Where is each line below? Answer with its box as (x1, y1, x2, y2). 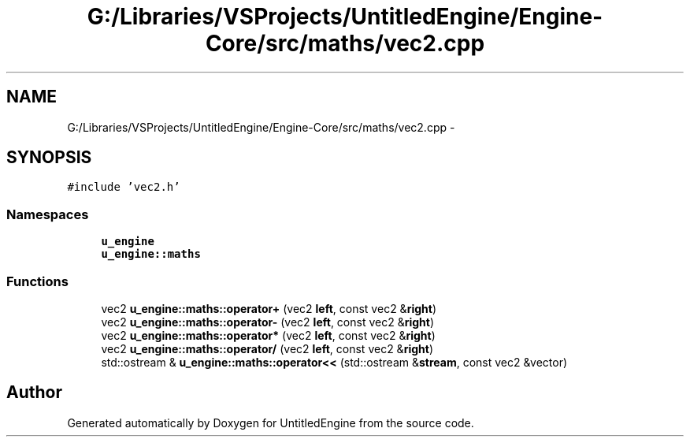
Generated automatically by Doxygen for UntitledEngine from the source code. (67, 415, 474, 430)
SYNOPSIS (6, 147, 92, 168)
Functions (6, 273, 69, 289)
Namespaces (6, 206, 89, 222)
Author (6, 382, 62, 403)
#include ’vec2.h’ (67, 181, 180, 194)
